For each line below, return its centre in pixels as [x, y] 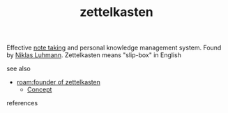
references [22, 103]
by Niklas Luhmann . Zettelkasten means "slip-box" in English [94, 55]
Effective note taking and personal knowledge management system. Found [114, 48]
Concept [39, 90]
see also [18, 69]
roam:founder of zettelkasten [58, 82]
